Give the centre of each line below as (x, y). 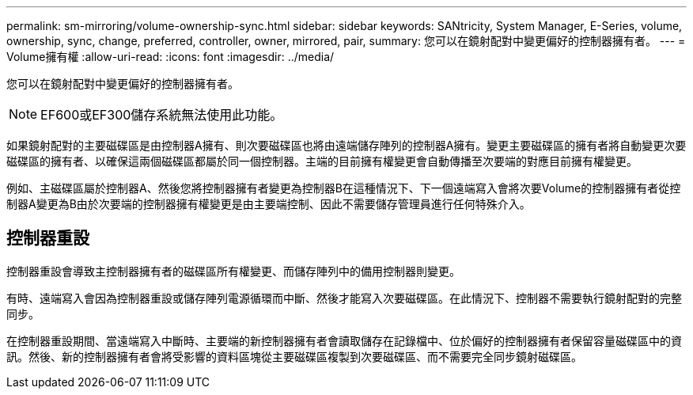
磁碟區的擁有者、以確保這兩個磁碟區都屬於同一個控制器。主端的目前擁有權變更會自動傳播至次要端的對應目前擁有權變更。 (322, 161)
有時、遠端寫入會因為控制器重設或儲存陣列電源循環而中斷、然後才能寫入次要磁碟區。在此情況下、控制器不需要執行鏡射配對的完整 (344, 298)
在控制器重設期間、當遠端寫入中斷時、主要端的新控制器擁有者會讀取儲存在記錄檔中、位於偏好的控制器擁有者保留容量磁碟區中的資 (344, 340)
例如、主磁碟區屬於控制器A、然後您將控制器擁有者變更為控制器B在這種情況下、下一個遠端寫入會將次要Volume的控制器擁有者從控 (344, 188)
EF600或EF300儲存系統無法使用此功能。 (162, 115)
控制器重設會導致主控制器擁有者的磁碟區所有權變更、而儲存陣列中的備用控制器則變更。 (233, 271)
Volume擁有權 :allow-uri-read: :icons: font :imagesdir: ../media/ (170, 57)
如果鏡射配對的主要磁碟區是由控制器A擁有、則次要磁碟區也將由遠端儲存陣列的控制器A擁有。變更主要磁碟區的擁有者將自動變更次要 (346, 145)
